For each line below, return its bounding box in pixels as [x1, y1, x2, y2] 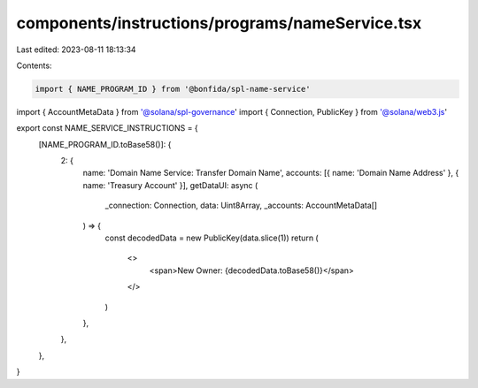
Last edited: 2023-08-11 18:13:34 [16, 44, 136, 55]
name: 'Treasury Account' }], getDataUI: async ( [82, 179, 258, 190]
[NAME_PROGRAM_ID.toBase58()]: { [38, 139, 172, 149]
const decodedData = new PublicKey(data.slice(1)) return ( [104, 232, 319, 243]
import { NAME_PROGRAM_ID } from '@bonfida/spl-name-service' [35, 84, 311, 94]
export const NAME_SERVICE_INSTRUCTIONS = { [16, 123, 198, 133]
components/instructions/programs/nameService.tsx [16, 13, 422, 33]
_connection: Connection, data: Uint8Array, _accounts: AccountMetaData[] [104, 200, 378, 211]
